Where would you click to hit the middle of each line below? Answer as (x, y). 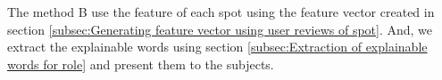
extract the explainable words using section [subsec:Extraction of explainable (217, 47)
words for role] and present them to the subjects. (141, 64)
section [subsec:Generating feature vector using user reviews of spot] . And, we (220, 29)
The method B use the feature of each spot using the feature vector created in (221, 12)
